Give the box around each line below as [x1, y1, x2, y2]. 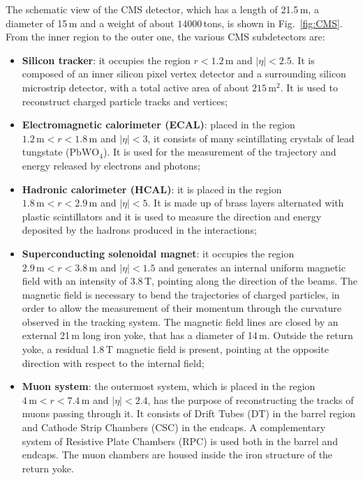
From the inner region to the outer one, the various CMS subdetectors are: [6, 29, 325, 44]
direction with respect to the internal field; [22, 355, 205, 370]
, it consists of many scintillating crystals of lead [147, 130, 355, 145]
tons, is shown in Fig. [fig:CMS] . [203, 15, 343, 30]
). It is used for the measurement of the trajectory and [103, 144, 336, 159]
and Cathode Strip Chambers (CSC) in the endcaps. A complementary [22, 420, 326, 435]
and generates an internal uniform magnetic [158, 260, 346, 274]
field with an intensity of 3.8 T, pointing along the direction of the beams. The [22, 273, 357, 288]
